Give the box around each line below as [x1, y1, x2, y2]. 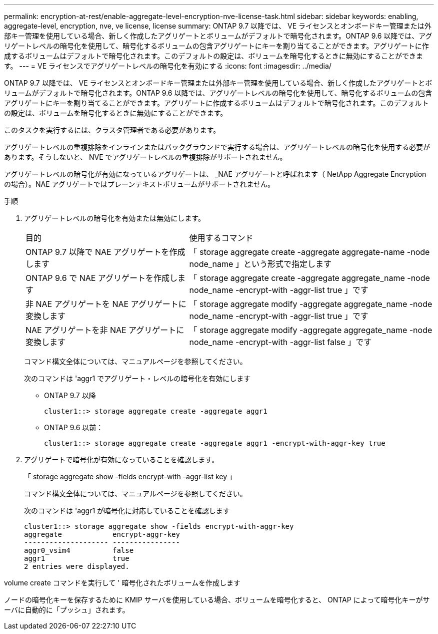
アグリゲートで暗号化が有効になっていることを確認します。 [24, 455, 219, 464]
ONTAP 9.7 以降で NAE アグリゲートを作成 [25, 247, 185, 257]
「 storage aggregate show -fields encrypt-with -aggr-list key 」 [24, 472, 236, 481]
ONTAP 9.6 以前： [44, 423, 103, 432]
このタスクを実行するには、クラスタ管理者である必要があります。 [4, 126, 220, 134]
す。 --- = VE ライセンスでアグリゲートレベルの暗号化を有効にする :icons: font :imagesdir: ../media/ [4, 62, 331, 70]
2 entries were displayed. [24, 562, 129, 570]
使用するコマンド [189, 233, 253, 243]
